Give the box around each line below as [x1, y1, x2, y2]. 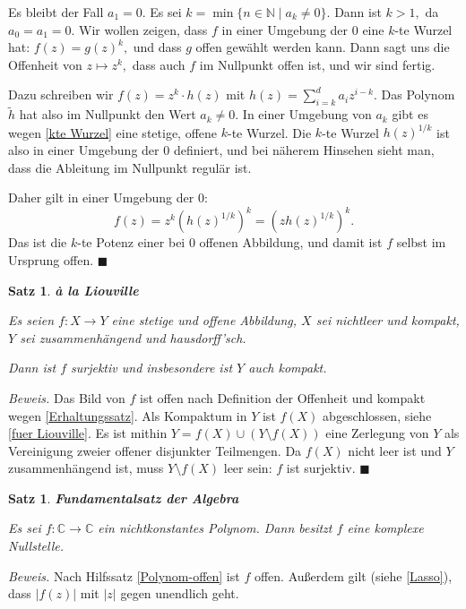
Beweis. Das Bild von [8, 388, 125, 407]
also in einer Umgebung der [8, 141, 160, 159]
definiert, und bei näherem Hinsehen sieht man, [173, 141, 435, 159]
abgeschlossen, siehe [323, 406, 432, 425]
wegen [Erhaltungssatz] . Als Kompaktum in [8, 406, 247, 425]
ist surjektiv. [286, 459, 356, 477]
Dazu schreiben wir [8, 85, 114, 104]
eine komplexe [347, 519, 424, 537]
